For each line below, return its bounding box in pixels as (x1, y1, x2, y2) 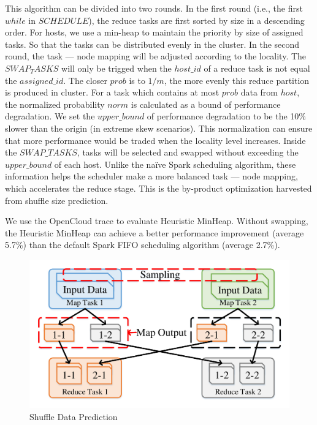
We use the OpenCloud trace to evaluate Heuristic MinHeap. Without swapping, (5, 214, 308, 227)
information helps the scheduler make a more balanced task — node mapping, (5, 170, 298, 182)
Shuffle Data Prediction (29, 410, 118, 423)
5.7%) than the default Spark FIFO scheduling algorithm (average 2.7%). (5, 238, 280, 251)
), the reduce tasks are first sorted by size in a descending (88, 13, 305, 26)
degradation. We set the (5, 110, 95, 122)
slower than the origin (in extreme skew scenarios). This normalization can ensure (5, 121, 313, 134)
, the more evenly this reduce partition (164, 73, 310, 86)
